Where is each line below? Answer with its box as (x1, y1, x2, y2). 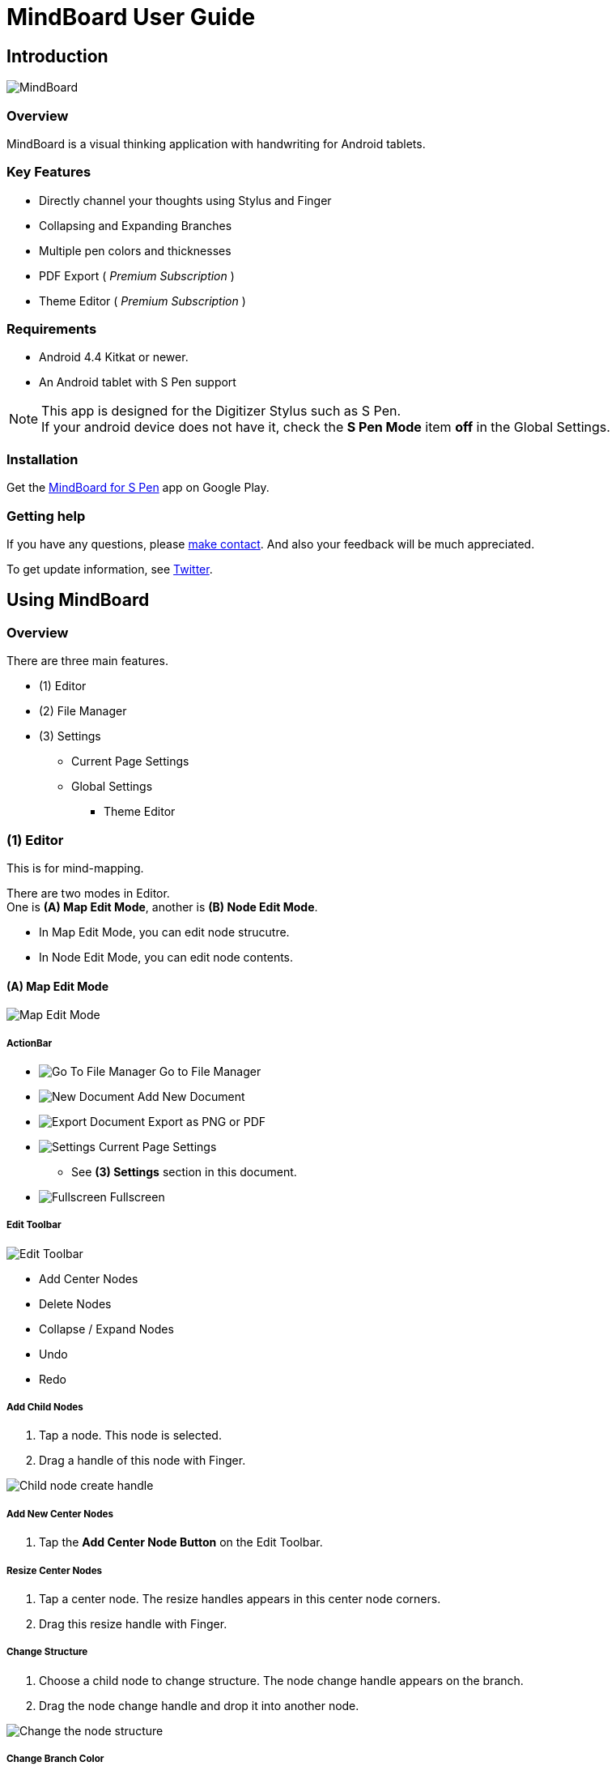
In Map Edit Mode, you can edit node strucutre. (39, 924, 290, 939)
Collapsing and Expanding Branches (39, 218, 232, 232)
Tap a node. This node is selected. (39, 1428, 222, 1443)
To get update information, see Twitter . (6, 561, 213, 576)
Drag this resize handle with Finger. (39, 1617, 227, 1632)
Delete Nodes (39, 1296, 112, 1311)
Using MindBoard (6, 590, 150, 611)
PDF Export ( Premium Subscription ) (39, 268, 235, 283)
